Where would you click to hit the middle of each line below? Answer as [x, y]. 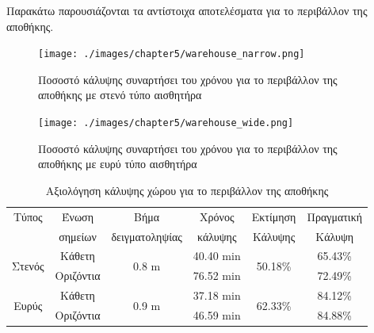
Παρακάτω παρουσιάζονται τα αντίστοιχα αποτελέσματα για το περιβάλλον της [187, 10]
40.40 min [217, 256]
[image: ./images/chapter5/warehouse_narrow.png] [172, 54]
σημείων [78, 236]
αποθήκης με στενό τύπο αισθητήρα [120, 95]
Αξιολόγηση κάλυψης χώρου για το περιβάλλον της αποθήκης [187, 190]
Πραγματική [335, 216]
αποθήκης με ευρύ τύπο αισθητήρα [118, 164]
